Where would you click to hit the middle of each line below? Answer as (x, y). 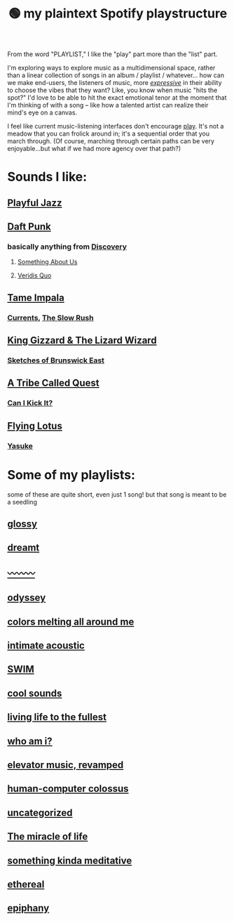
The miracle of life (48, 837)
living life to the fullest (57, 717)
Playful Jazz (35, 203)
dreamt (23, 548)
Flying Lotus (35, 426)
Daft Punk (29, 227)
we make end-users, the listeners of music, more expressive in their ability (115, 83)
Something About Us (47, 262)
